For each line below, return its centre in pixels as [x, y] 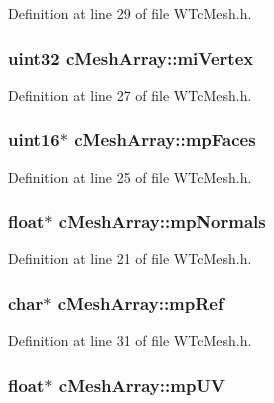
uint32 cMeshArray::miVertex [131, 57]
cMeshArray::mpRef [140, 302]
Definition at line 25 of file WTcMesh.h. [130, 176]
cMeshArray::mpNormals [162, 221]
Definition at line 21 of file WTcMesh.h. [130, 258]
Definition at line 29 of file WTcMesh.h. [130, 13]
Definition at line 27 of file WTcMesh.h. [130, 94]
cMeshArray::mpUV [142, 384]
